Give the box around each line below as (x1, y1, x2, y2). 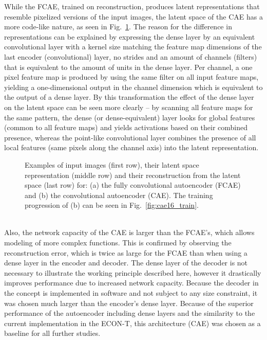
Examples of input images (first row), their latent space (25, 159, 199, 170)
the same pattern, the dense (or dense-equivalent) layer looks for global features (4, 112, 255, 122)
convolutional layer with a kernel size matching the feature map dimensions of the (4, 41, 262, 52)
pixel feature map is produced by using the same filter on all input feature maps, (4, 71, 259, 82)
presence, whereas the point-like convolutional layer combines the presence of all (4, 132, 256, 142)
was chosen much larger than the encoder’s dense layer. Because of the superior (4, 297, 254, 308)
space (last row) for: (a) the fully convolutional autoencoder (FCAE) (25, 180, 241, 190)
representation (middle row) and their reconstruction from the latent (25, 169, 241, 180)
